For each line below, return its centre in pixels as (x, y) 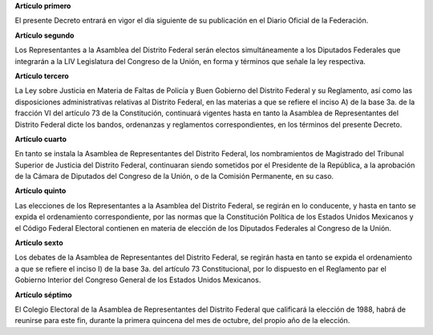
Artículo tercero (42, 75)
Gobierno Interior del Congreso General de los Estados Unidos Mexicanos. (138, 280)
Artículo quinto (40, 191)
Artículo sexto (39, 243)
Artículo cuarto (41, 139)
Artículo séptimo (43, 295)
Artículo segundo (45, 35)
